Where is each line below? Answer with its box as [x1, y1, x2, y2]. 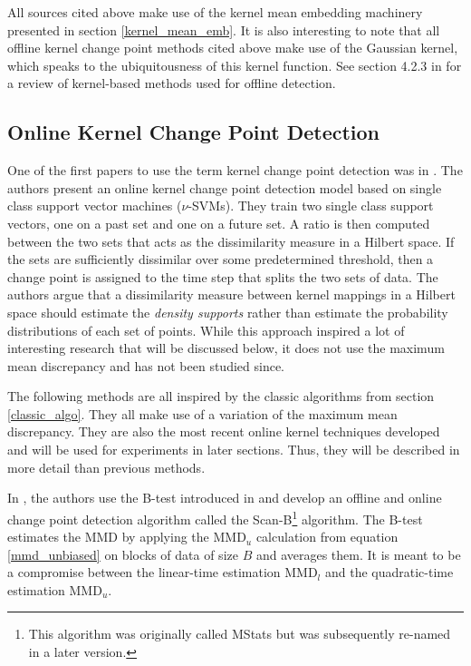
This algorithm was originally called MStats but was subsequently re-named [28, 624, 451, 643]
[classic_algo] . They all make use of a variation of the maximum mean [7, 404, 398, 423]
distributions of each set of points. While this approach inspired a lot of [7, 320, 405, 339]
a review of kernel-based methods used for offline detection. [7, 73, 336, 93]
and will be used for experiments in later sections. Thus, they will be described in [7, 440, 460, 459]
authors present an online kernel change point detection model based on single [7, 178, 442, 197]
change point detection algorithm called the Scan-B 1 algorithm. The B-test [7, 506, 423, 528]
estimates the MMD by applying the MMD [7, 527, 246, 546]
